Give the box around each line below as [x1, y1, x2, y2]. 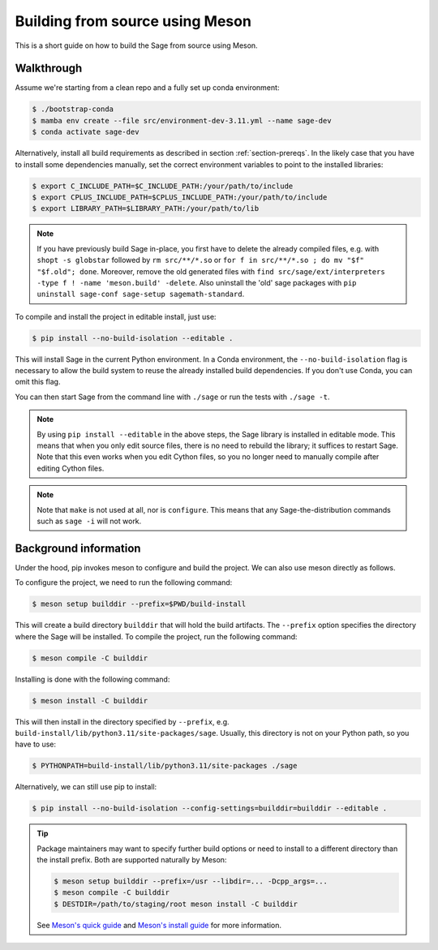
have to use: [15, 739, 57, 750]
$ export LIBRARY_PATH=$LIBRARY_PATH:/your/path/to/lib [32, 204, 260, 213]
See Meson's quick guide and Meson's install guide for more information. [36, 920, 281, 930]
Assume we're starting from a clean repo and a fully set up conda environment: [15, 83, 280, 92]
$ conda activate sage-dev [32, 127, 140, 137]
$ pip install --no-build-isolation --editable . [32, 333, 234, 342]
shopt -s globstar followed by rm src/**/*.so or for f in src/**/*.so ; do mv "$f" [36, 256, 365, 265]
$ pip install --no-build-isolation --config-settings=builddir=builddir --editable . [32, 804, 388, 813]
